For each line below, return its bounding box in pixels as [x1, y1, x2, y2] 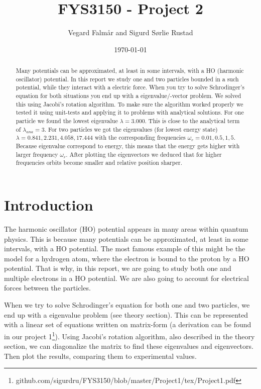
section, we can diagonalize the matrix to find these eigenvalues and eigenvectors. [4, 341, 253, 351]
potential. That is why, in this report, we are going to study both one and [4, 263, 231, 273]
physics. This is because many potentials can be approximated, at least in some [4, 233, 248, 244]
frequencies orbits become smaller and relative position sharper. [16, 158, 182, 167]
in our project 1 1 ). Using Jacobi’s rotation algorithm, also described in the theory [4, 329, 255, 341]
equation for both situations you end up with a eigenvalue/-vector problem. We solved [16, 91, 241, 100]
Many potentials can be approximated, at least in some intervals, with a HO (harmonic [16, 66, 244, 75]
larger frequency [16, 150, 58, 158]
